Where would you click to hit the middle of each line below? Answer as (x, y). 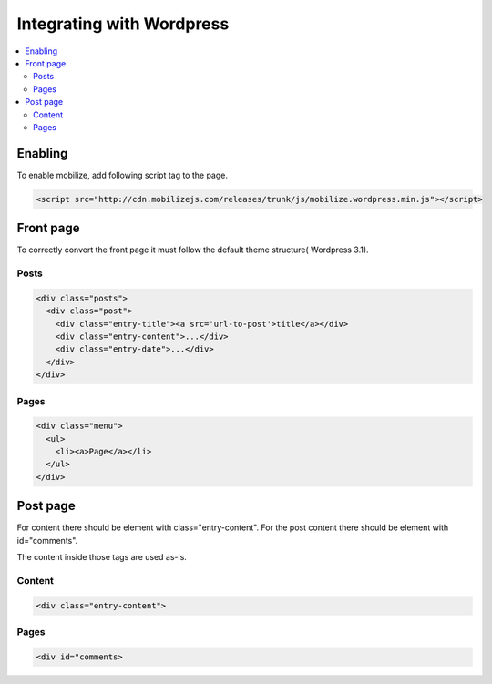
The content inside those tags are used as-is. (102, 557)
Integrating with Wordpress (123, 24)
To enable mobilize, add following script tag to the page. (122, 175)
